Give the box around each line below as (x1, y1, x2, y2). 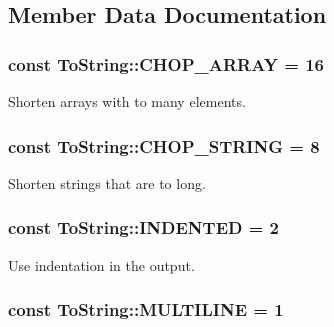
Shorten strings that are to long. (8, 172, 206, 193)
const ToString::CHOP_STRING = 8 (8, 133, 320, 158)
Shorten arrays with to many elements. (8, 91, 246, 111)
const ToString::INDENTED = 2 (8, 215, 280, 240)
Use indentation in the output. (8, 254, 195, 275)
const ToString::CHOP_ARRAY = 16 (8, 51, 324, 76)
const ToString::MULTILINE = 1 (8, 297, 284, 322)
